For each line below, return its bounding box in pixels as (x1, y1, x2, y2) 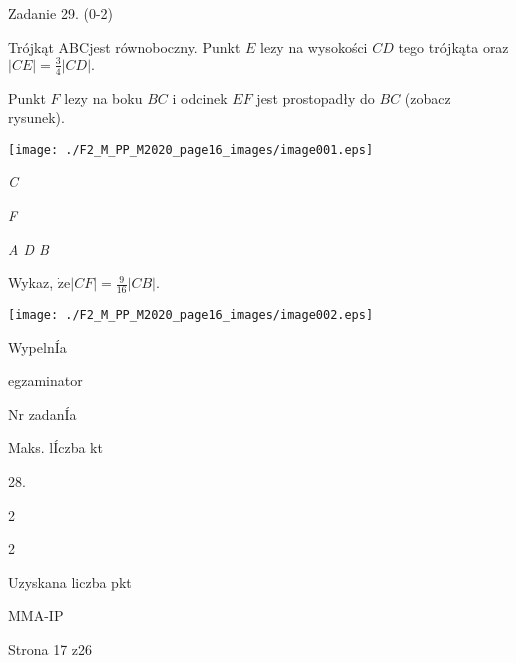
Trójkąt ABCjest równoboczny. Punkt (8, 36, 241, 57)
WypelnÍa (8, 336, 67, 357)
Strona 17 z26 (8, 638, 93, 659)
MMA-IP (8, 605, 64, 626)
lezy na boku (64, 87, 143, 108)
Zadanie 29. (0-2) (8, 3, 113, 23)
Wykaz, (8, 272, 54, 293)
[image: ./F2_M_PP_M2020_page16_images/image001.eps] (8, 142, 374, 157)
